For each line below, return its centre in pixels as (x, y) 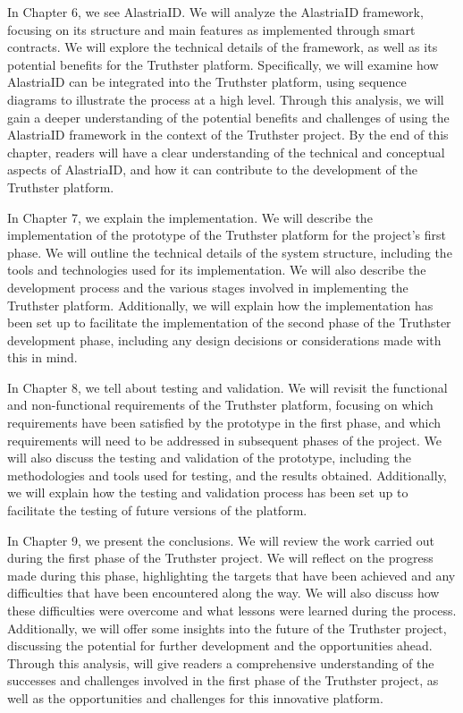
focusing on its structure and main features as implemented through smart (211, 29)
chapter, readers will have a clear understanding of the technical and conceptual (226, 152)
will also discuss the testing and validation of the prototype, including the (209, 458)
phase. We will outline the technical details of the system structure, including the (230, 252)
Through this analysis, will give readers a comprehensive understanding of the (221, 662)
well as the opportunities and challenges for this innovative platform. (195, 697)
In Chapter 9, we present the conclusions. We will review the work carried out (221, 540)
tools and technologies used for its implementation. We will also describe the (217, 270)
